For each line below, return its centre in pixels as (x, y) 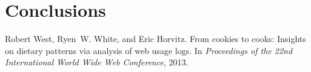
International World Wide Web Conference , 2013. (97, 62)
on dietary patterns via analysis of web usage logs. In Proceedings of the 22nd (149, 50)
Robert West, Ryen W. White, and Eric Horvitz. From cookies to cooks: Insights (155, 39)
